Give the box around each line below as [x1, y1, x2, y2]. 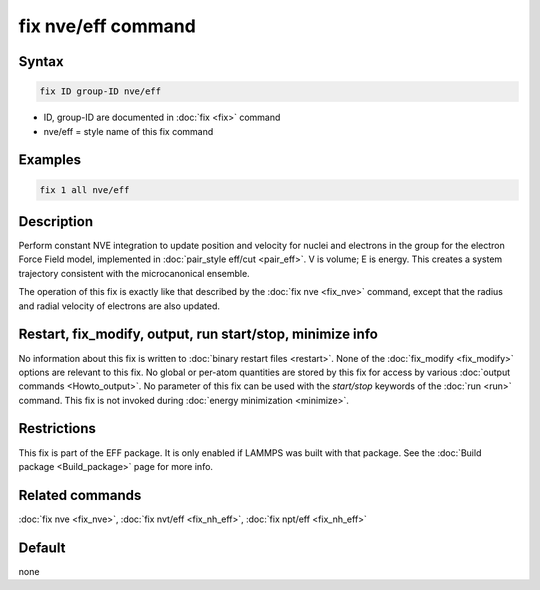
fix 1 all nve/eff [39, 184, 130, 195]
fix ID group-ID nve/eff [39, 86, 162, 97]
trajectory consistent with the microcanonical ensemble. [18, 267, 250, 279]
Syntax [18, 53, 64, 70]
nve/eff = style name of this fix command [43, 125, 214, 137]
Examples [18, 151, 82, 169]
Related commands [18, 486, 142, 504]
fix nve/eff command [18, 15, 197, 37]
